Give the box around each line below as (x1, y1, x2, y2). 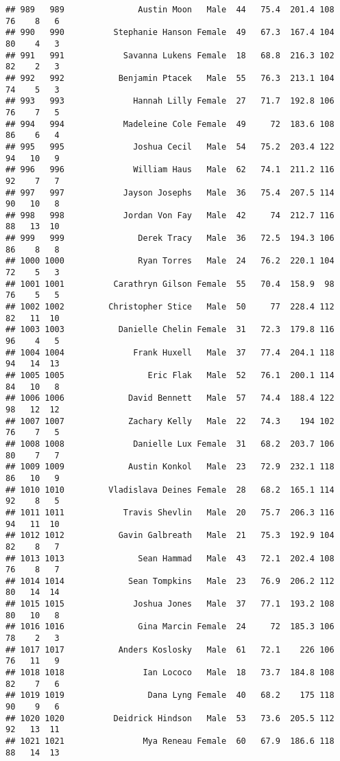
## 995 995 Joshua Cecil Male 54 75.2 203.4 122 (5, 141, 335, 152)
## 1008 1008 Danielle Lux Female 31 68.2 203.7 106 (5, 438, 335, 449)
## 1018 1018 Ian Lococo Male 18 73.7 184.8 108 (5, 668, 335, 678)
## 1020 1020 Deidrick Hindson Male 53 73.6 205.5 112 (5, 713, 335, 723)
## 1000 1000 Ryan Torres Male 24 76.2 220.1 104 (5, 256, 335, 266)
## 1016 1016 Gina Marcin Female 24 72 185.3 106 (5, 622, 335, 632)
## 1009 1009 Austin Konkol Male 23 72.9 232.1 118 (5, 462, 335, 472)
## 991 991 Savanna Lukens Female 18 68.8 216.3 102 (5, 50, 335, 60)
